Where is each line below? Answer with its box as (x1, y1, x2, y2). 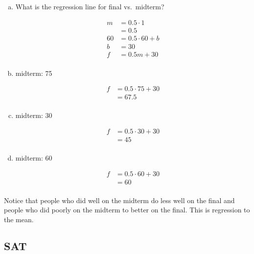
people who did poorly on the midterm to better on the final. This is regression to (4, 205, 250, 215)
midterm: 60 (15, 153, 52, 163)
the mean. (4, 214, 34, 225)
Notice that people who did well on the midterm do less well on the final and (4, 195, 235, 205)
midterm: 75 (15, 68, 52, 78)
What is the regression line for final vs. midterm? (15, 1, 164, 11)
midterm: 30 (15, 110, 52, 120)
